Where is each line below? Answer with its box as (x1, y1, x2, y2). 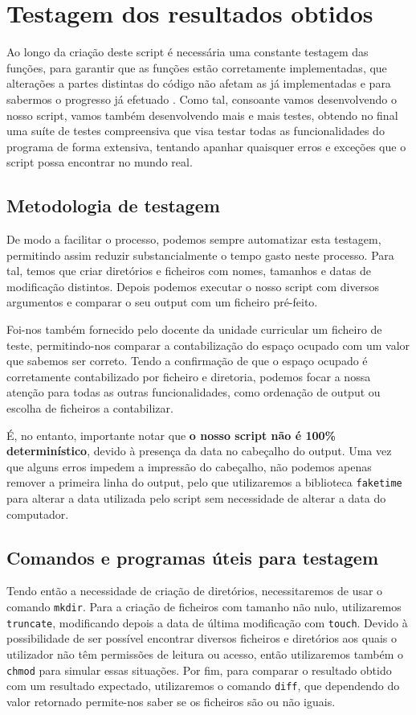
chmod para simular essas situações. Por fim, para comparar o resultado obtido (6, 661, 392, 678)
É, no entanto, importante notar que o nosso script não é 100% (6, 426, 336, 443)
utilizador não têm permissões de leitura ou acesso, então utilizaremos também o (6, 645, 404, 662)
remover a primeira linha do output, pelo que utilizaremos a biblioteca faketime (6, 474, 402, 491)
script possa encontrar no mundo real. (6, 154, 193, 171)
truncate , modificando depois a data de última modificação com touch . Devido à (6, 614, 408, 631)
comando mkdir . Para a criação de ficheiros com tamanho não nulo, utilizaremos (6, 598, 402, 615)
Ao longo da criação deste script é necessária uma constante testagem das (6, 43, 369, 60)
